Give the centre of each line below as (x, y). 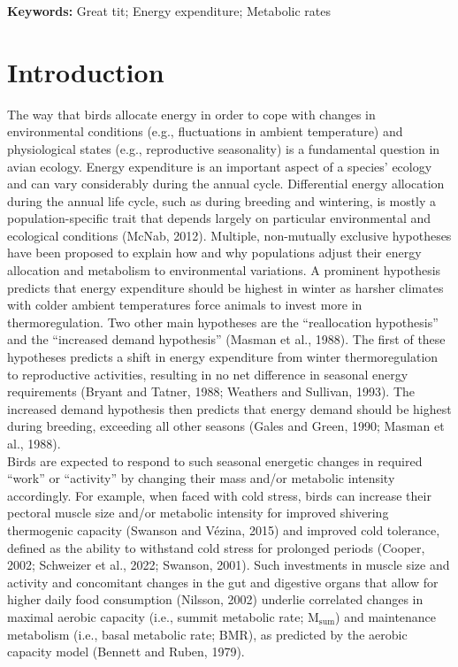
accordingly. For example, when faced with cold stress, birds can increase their (219, 495)
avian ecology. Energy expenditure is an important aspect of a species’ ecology (220, 166)
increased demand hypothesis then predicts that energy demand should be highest (229, 408)
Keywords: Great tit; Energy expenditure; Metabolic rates (169, 11)
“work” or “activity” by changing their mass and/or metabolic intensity (201, 478)
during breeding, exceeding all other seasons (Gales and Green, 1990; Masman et (226, 426)
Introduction (86, 71)
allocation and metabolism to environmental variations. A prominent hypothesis (224, 270)
